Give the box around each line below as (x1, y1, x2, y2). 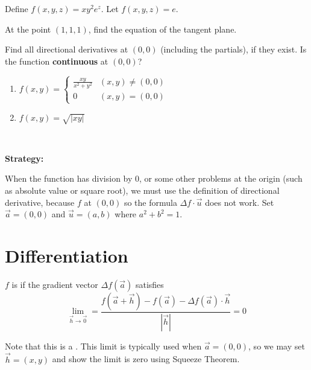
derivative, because (5, 196, 75, 208)
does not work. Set (205, 196, 274, 208)
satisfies (135, 278, 164, 290)
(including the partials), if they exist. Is (160, 43, 307, 56)
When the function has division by (5, 172, 133, 185)
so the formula (124, 196, 177, 208)
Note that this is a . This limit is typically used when (5, 339, 202, 352)
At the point (5, 22, 51, 35)
